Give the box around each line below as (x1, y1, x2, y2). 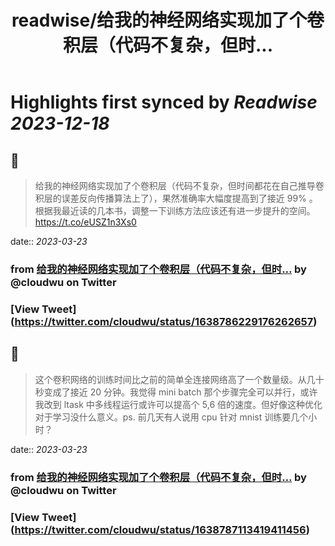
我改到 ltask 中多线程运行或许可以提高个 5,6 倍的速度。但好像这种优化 (34, 398, 323, 410)
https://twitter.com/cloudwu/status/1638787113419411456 (14, 522, 307, 536)
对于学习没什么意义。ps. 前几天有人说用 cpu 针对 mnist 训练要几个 (34, 411, 309, 423)
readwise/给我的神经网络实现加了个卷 (11, 9, 325, 32)
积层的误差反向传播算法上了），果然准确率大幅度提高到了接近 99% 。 (34, 192, 318, 204)
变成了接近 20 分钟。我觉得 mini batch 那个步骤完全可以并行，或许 (43, 386, 318, 398)
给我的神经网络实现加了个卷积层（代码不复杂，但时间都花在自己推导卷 (34, 180, 325, 191)
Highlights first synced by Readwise (10, 91, 318, 114)
